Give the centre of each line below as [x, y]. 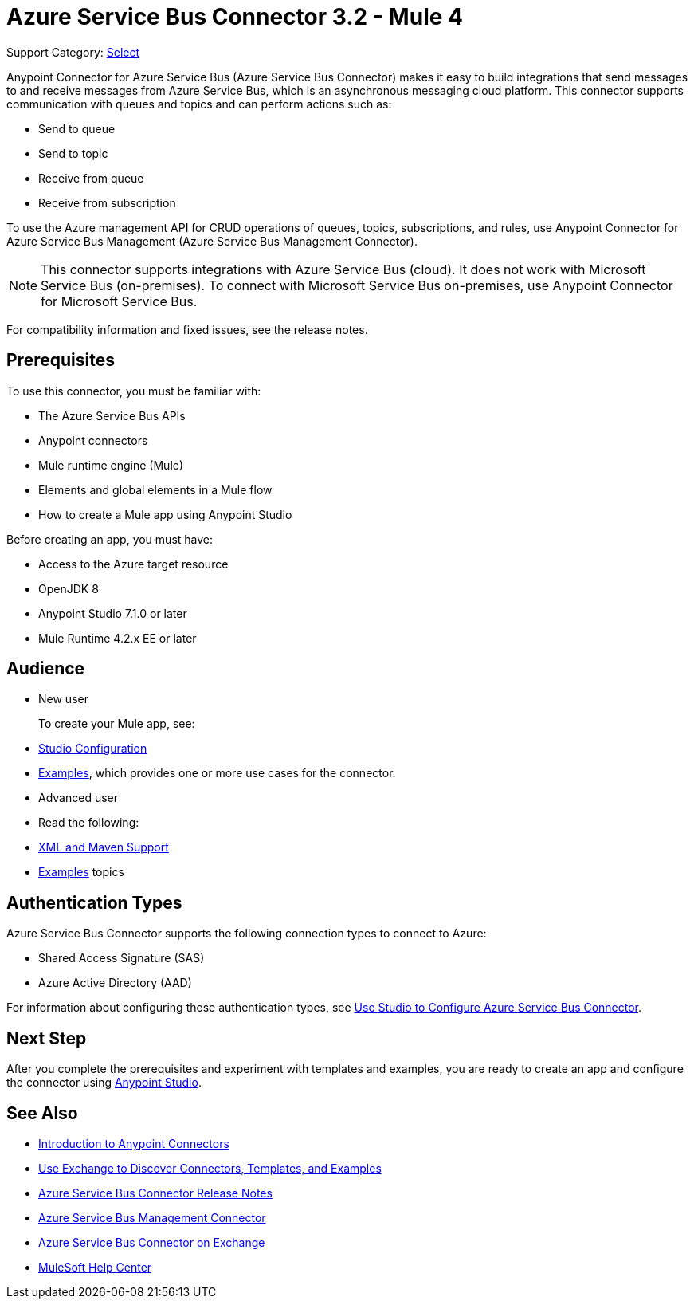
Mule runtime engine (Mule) [111, 465]
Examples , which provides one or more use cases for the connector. [217, 773]
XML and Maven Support [104, 847]
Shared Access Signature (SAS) [122, 958]
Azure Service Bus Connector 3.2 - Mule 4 [235, 17]
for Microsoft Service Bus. [119, 301]
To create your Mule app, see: [117, 724]
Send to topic [73, 153]
